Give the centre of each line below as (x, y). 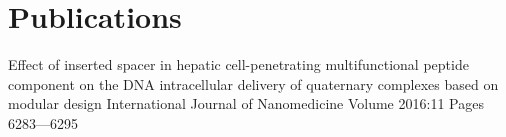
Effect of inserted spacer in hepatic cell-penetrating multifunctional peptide (238, 64)
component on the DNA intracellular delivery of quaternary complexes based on (253, 83)
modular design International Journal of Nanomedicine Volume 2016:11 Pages (246, 103)
